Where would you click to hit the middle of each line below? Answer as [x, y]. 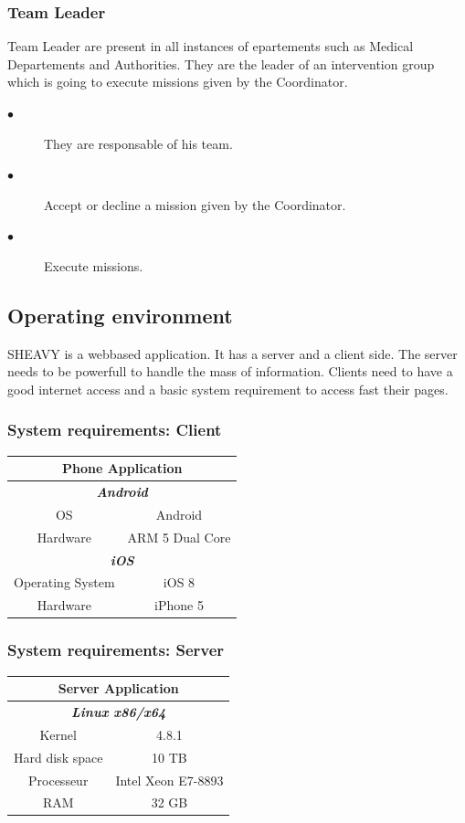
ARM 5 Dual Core [179, 537]
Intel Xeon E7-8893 [169, 780]
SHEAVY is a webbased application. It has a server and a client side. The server [232, 353]
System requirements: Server [116, 650]
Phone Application [122, 468]
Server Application [118, 688]
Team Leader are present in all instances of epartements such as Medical [211, 46]
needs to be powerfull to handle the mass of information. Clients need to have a [230, 371]
